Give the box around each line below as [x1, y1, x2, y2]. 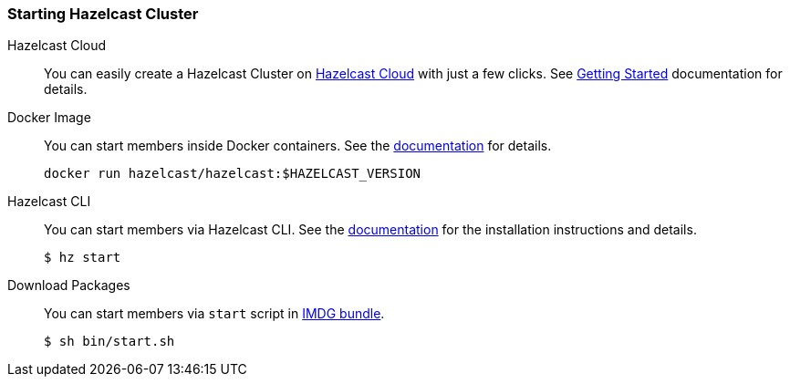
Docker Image [7, 109, 91, 126]
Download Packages [7, 277, 130, 294]
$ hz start [44, 250, 121, 265]
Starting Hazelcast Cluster [7, 5, 199, 23]
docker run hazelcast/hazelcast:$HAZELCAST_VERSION [44, 166, 421, 182]
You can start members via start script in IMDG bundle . [44, 306, 385, 322]
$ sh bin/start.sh [44, 334, 175, 349]
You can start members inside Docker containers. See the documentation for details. [44, 138, 552, 154]
